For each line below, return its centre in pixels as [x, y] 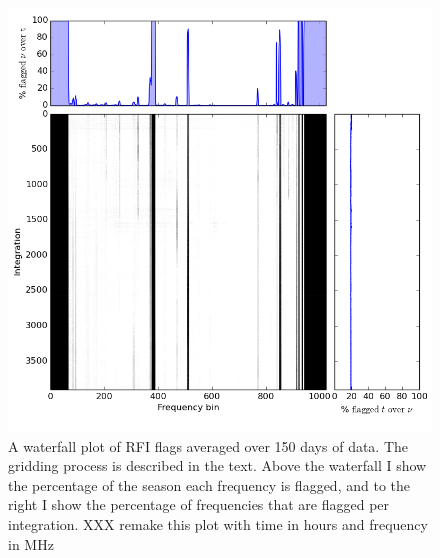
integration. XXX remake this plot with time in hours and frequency [218, 523]
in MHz [31, 543]
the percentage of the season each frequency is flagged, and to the [209, 484]
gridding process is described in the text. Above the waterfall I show [217, 465]
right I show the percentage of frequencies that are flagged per [199, 504]
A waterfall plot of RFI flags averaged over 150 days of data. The [208, 445]
